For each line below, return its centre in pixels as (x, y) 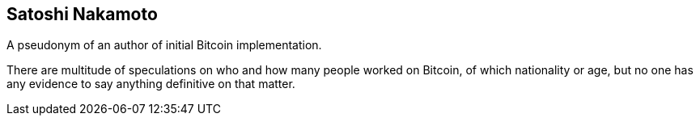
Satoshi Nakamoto (82, 14)
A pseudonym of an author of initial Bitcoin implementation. (164, 45)
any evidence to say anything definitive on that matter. (151, 84)
